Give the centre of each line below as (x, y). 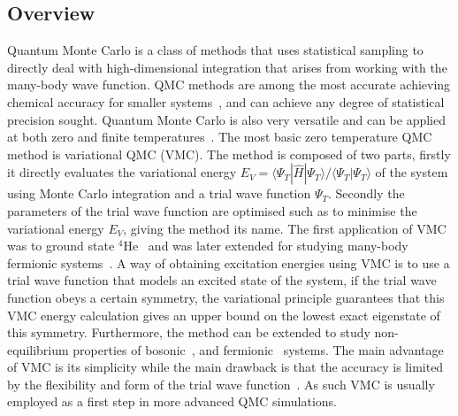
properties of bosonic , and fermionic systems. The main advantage (258, 349)
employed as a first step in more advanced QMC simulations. (172, 401)
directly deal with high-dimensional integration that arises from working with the (227, 67)
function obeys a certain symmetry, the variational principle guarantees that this (226, 297)
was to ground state (61, 246)
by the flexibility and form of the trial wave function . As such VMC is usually (221, 384)
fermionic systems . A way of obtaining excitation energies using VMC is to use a (229, 262)
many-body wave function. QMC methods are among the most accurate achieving (229, 85)
